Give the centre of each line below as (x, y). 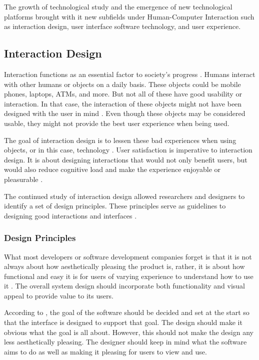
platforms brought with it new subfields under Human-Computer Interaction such (129, 16)
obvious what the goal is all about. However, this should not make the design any (129, 332)
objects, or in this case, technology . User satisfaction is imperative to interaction (128, 150)
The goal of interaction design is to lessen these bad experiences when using (120, 140)
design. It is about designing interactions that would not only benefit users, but (126, 159)
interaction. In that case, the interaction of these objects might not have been (123, 103)
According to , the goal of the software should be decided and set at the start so (127, 312)
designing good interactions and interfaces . (70, 215)
